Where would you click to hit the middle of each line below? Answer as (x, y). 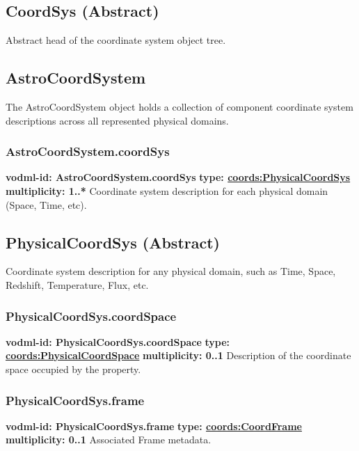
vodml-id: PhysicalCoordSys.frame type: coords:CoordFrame (154, 426)
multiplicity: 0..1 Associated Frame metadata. (109, 440)
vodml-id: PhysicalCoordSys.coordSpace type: (118, 341)
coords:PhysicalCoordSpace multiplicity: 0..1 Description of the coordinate (178, 355)
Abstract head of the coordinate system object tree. (116, 40)
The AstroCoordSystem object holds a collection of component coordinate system (179, 106)
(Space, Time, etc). (46, 204)
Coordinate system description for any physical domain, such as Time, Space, (171, 271)
